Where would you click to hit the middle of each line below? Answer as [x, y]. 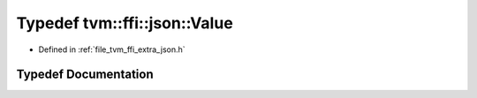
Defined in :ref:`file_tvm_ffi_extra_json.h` [112, 49]
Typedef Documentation [85, 75]
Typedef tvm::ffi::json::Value [125, 23]
